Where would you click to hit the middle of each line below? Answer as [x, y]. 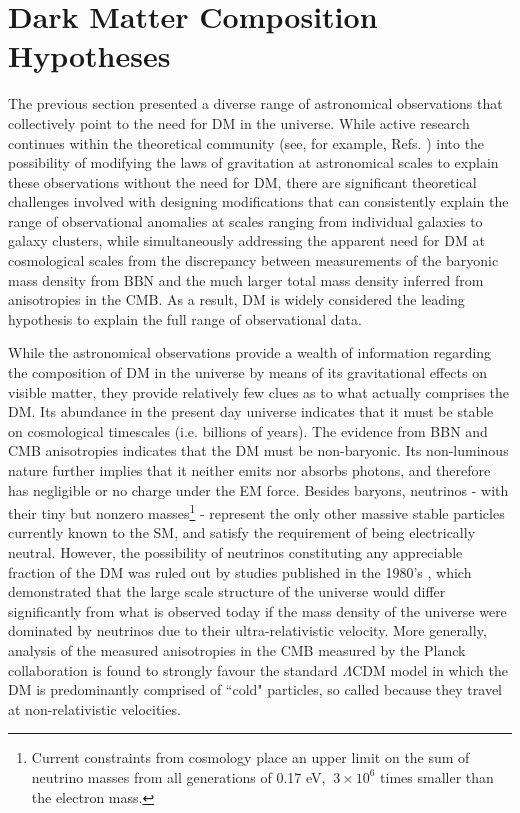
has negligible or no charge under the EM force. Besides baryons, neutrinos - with [258, 489]
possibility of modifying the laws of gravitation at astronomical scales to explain [253, 162]
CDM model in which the [430, 669]
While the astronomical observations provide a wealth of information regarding [250, 352]
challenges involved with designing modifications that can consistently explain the [258, 201]
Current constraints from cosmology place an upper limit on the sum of [250, 757]
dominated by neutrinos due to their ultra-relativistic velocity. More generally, [247, 630]
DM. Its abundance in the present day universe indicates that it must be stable [251, 411]
